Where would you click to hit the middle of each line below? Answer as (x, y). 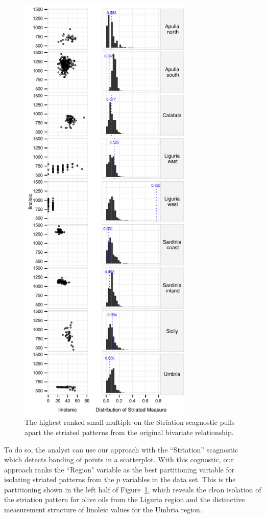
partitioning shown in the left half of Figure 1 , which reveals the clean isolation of (133, 489)
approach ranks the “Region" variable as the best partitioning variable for (119, 469)
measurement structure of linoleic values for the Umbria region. (103, 510)
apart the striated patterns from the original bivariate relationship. (129, 432)
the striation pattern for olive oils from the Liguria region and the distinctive (125, 499)
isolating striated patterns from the (59, 479)
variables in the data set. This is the (179, 479)
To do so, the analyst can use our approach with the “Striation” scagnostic (121, 449)
